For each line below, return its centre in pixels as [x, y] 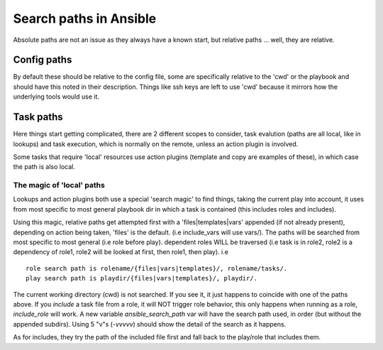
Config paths [43, 60]
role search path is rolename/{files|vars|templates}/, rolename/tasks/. [157, 268]
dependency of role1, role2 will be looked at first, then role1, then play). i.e [121, 252]
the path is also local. [44, 167]
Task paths [38, 117]
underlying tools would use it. [56, 97]
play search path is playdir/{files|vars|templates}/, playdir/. [142, 278]
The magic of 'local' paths [59, 185]
